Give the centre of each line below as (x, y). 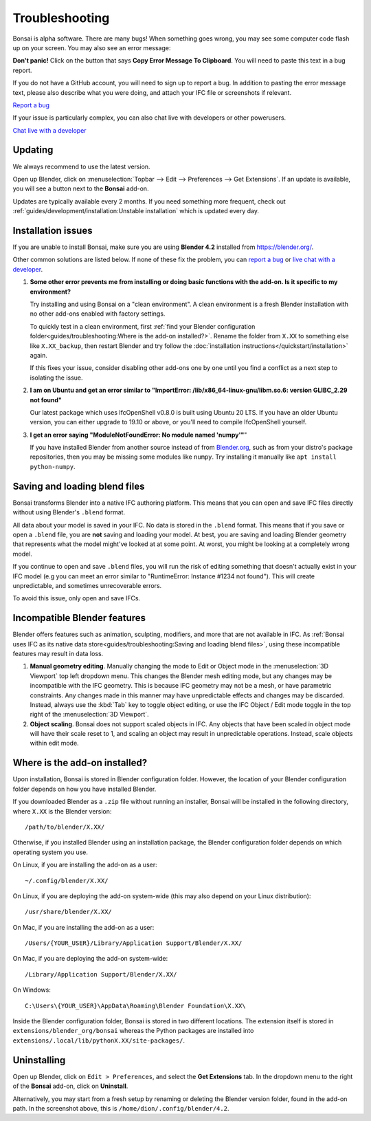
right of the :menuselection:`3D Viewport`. (89, 715)
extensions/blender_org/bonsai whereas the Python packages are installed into (133, 1031)
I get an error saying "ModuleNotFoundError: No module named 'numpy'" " (138, 435)
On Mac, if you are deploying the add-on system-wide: (90, 959)
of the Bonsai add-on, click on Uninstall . (70, 1086)
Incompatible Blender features (79, 618)
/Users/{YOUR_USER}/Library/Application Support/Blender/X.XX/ (134, 943)
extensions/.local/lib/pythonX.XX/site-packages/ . (99, 1040)
